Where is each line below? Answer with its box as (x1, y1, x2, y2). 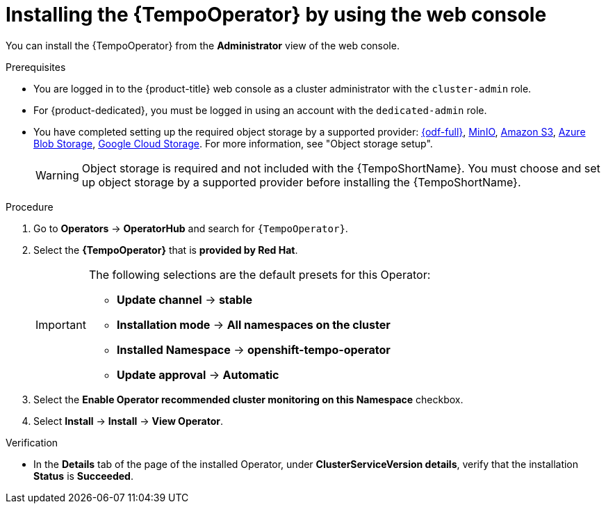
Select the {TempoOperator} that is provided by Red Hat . (33, 243, 298, 256)
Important (35, 317, 86, 332)
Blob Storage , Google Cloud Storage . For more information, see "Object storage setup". (33, 137, 433, 150)
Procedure (6, 200, 54, 213)
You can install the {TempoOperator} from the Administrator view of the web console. (6, 39, 400, 51)
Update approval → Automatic (116, 367, 279, 382)
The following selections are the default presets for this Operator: (88, 267, 431, 282)
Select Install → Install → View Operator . (33, 414, 224, 427)
